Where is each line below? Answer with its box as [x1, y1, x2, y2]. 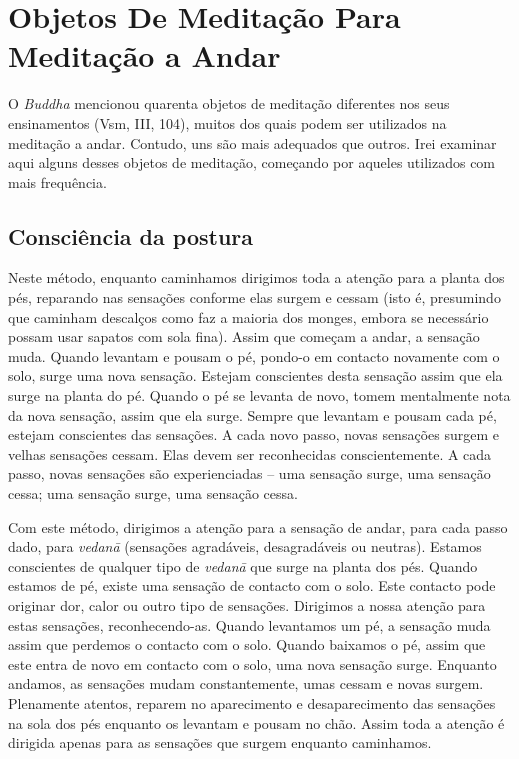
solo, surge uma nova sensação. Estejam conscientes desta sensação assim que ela [8, 365, 503, 386]
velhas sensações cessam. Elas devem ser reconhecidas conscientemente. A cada [8, 443, 492, 464]
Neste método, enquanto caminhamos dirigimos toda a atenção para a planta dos [8, 267, 505, 288]
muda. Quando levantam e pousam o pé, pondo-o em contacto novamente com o [8, 345, 500, 366]
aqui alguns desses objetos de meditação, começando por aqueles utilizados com [8, 152, 496, 173]
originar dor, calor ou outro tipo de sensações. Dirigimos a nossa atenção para [8, 594, 486, 615]
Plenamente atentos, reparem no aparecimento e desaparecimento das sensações [8, 692, 496, 713]
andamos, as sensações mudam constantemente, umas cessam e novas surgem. [8, 673, 484, 694]
